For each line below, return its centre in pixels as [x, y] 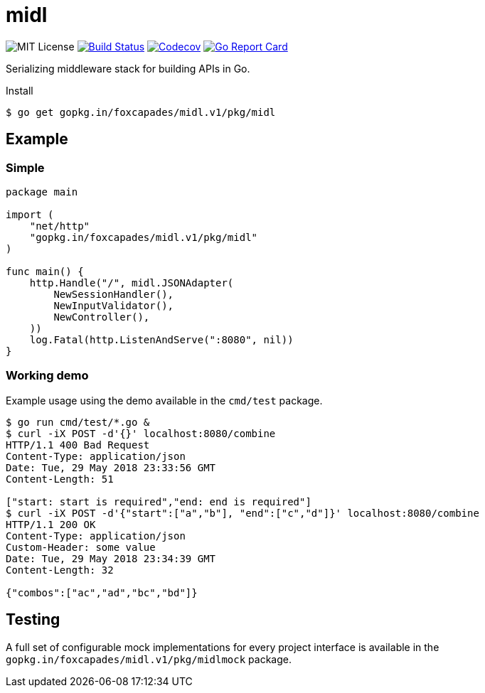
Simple [25, 167]
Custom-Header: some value [81, 547]
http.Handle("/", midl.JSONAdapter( [132, 283]
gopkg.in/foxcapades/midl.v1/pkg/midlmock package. [149, 659]
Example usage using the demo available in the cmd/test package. [164, 400]
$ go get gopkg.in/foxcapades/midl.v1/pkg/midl [141, 112]
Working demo [47, 376]
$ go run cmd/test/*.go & [78, 422]
